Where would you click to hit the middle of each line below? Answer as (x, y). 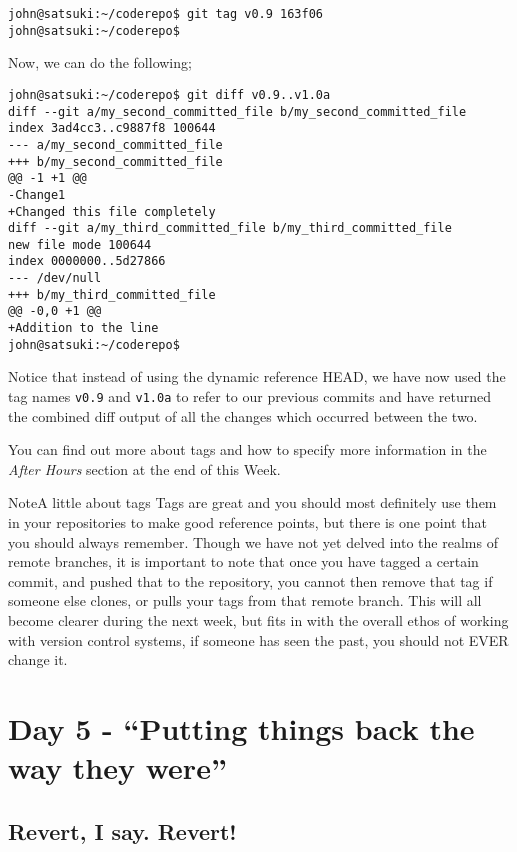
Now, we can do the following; (100, 62)
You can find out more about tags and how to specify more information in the (247, 449)
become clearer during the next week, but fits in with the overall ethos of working (258, 620)
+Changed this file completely (112, 211)
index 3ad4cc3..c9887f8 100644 (112, 128)
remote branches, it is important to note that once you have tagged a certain (243, 561)
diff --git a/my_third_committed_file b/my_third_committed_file (230, 228)
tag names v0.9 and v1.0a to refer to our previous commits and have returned (249, 396)
